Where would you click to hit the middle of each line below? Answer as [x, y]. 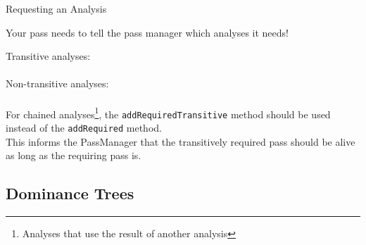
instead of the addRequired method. [84, 127]
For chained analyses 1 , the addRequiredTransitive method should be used [168, 113]
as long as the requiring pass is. [74, 155]
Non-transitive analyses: [57, 83]
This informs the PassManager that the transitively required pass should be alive [181, 141]
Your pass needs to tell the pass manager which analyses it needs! [147, 32]
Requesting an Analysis [56, 8]
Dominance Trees [70, 193]
